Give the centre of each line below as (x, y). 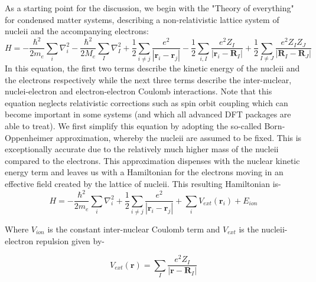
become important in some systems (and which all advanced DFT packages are (148, 114)
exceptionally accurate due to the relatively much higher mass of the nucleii (142, 149)
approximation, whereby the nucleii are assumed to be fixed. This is (179, 137)
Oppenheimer (29, 137)
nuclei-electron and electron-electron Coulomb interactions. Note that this (139, 91)
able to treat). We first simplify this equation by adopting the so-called (133, 126)
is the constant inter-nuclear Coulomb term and (134, 229)
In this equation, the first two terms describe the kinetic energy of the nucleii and (152, 68)
